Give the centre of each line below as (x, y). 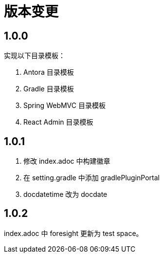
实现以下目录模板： (35, 56)
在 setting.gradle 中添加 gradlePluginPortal (91, 178)
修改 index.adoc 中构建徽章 (67, 161)
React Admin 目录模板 (58, 122)
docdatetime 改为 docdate (65, 194)
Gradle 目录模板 (49, 89)
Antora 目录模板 (49, 72)
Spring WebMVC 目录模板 (64, 106)
